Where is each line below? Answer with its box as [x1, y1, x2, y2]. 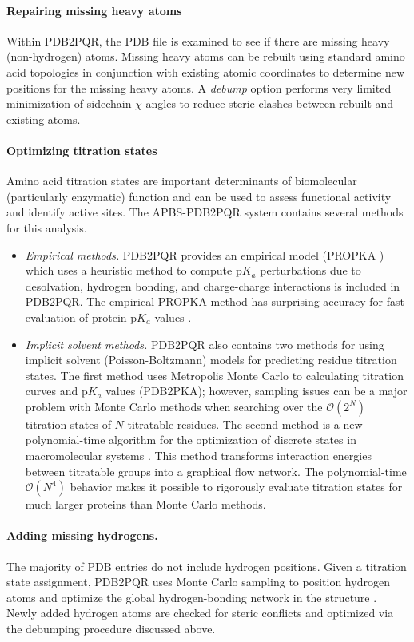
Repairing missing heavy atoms [6, 2, 182, 18]
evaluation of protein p [25, 308, 137, 325]
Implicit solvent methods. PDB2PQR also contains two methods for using [25, 335, 384, 352]
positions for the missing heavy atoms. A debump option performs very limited [6, 79, 392, 96]
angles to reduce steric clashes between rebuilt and [145, 95, 394, 112]
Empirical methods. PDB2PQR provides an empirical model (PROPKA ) [25, 246, 384, 263]
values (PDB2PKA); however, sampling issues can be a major [105, 382, 408, 399]
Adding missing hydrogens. [6, 527, 158, 544]
